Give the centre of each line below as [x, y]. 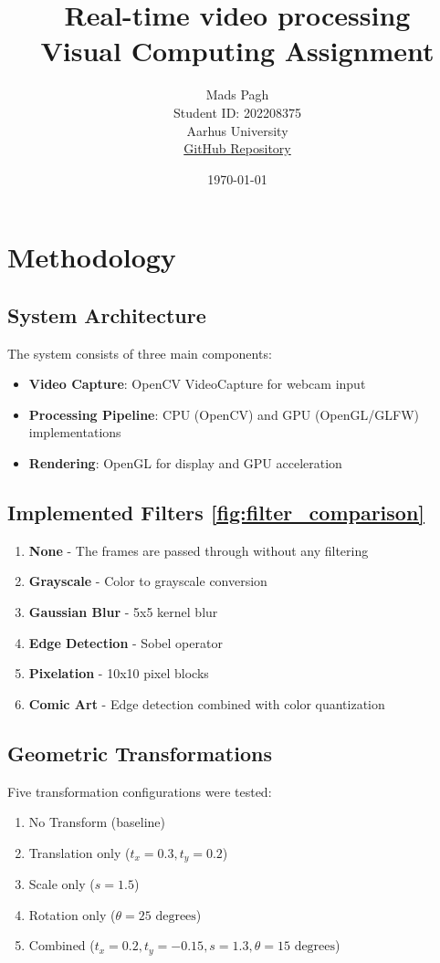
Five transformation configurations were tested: [140, 791]
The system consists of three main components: [140, 353]
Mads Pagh [237, 94]
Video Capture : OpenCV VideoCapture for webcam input [197, 384]
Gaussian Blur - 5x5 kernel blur [123, 612]
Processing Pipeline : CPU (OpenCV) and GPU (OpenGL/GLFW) [224, 414]
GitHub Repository [237, 148]
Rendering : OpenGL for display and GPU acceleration [185, 463]
